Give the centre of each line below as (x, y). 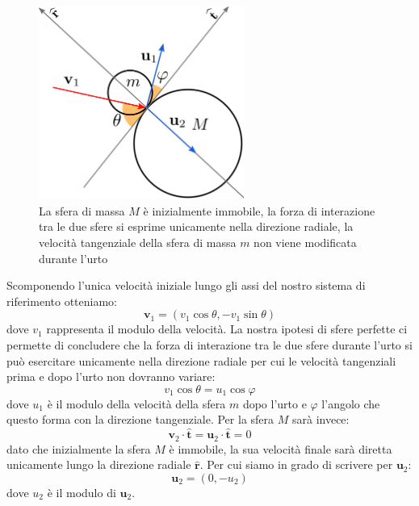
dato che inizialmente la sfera (79, 448)
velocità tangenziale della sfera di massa (138, 243)
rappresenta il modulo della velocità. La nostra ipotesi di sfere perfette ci (227, 329)
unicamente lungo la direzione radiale (99, 464)
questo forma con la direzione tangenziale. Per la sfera (140, 419)
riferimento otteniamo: (62, 301)
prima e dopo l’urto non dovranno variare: (111, 376)
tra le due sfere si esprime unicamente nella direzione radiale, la (196, 226)
